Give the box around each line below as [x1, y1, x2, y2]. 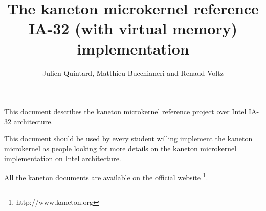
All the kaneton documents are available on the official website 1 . [4, 171, 208, 182]
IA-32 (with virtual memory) [28, 18, 238, 39]
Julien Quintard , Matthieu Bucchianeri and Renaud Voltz [42, 67, 224, 78]
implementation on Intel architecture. [4, 153, 121, 164]
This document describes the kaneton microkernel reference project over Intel [4, 106, 247, 117]
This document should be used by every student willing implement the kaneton [4, 133, 253, 144]
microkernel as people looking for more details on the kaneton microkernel [4, 143, 237, 153]
